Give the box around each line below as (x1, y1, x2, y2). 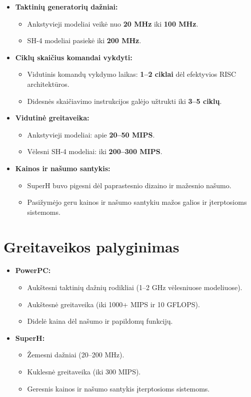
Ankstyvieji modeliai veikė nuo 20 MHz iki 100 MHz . (27, 18, 198, 29)
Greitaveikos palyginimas (3, 236, 179, 256)
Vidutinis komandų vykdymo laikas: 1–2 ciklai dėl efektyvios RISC (27, 69, 236, 79)
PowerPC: (15, 265, 51, 276)
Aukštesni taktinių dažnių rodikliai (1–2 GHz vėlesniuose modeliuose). (27, 282, 242, 293)
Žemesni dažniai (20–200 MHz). (27, 349, 124, 360)
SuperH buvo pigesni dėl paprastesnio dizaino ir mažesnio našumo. (27, 180, 231, 190)
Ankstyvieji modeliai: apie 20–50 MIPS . (27, 129, 155, 140)
